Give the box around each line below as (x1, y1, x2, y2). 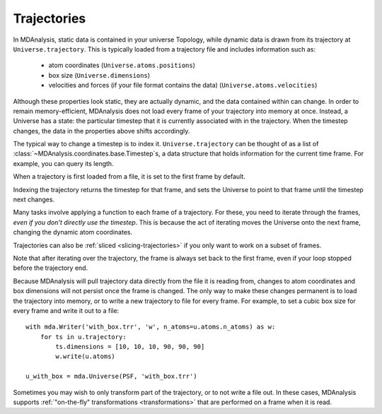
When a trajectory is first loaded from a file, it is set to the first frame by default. (13, 172, 245, 181)
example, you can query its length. (13, 159, 114, 167)
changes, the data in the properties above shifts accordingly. (13, 126, 190, 135)
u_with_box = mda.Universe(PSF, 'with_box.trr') (25, 372, 197, 381)
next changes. (13, 195, 55, 204)
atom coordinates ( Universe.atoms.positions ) (48, 61, 196, 70)
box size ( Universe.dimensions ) (48, 71, 151, 79)
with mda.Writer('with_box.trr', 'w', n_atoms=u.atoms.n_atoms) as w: (25, 323, 276, 331)
